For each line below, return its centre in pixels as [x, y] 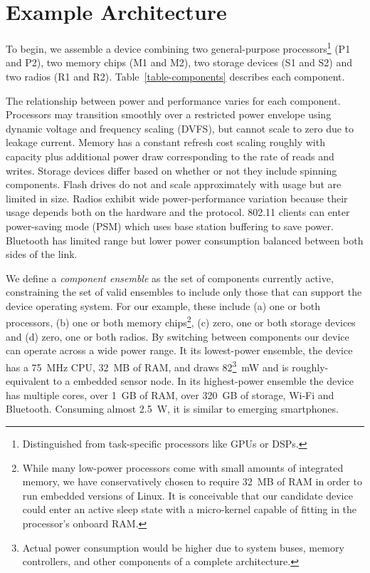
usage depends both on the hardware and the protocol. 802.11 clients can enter [178, 212]
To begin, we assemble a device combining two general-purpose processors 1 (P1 [178, 47]
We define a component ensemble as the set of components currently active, [170, 278]
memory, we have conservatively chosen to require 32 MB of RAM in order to [192, 481]
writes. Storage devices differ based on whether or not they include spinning [171, 170]
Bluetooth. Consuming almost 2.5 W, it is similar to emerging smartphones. [172, 409]
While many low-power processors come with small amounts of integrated [183, 467]
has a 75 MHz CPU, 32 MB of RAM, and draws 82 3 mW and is [147, 366]
